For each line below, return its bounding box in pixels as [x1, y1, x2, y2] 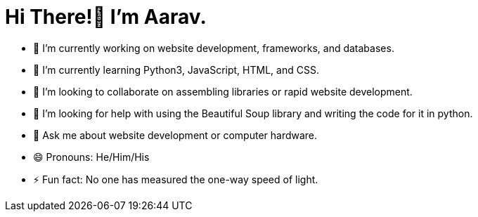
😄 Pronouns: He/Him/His [33, 150, 150, 163]
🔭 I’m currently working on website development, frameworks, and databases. [33, 41, 394, 54]
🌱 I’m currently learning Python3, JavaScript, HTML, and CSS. [33, 63, 319, 76]
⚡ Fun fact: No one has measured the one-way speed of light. [33, 173, 318, 185]
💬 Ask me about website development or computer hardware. [33, 129, 318, 141]
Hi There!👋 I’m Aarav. [5, 5, 207, 29]
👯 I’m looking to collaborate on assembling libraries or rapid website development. [33, 85, 413, 98]
